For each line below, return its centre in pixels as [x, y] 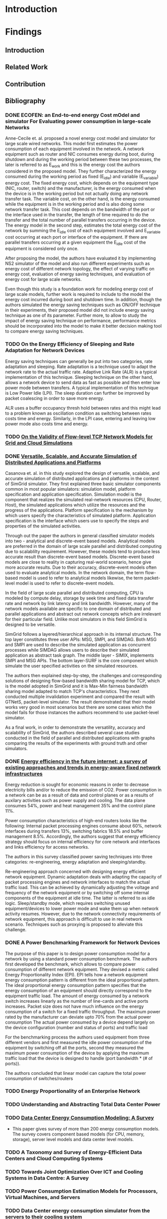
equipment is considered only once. [42, 249]
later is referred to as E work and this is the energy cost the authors [73, 165]
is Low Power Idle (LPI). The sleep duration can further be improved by [78, 393]
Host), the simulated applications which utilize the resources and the [75, 505]
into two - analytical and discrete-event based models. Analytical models [80, 541]
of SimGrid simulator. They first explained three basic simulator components [83, 484]
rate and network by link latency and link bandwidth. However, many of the [82, 603]
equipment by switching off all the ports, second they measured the [75, 1047]
